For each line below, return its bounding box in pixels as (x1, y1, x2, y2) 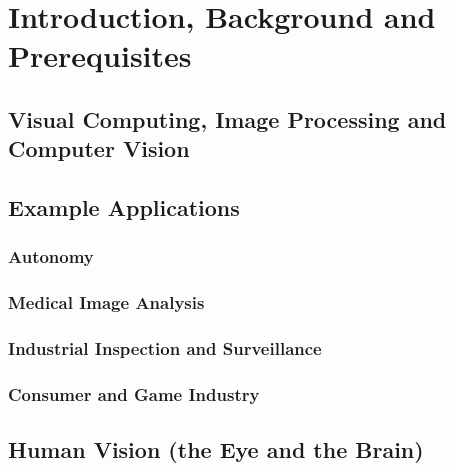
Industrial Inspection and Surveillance (8, 336, 322, 361)
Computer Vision (8, 133, 190, 164)
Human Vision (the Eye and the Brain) (8, 434, 424, 465)
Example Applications (8, 192, 240, 223)
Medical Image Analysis (8, 290, 205, 315)
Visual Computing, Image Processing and (8, 103, 447, 134)
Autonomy (8, 244, 94, 269)
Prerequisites (8, 35, 192, 76)
